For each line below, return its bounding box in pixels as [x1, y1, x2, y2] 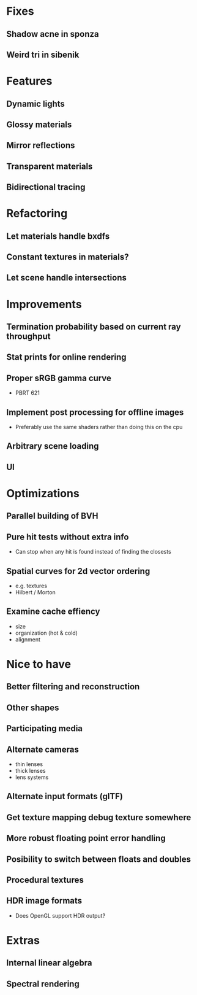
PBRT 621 [15, 389, 40, 397]
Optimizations [6, 487, 80, 501]
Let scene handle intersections [6, 273, 127, 283]
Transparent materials [6, 161, 93, 171]
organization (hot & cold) [15, 629, 78, 637]
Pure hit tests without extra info [6, 532, 129, 542]
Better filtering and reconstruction [6, 681, 140, 692]
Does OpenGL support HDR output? [15, 912, 106, 919]
